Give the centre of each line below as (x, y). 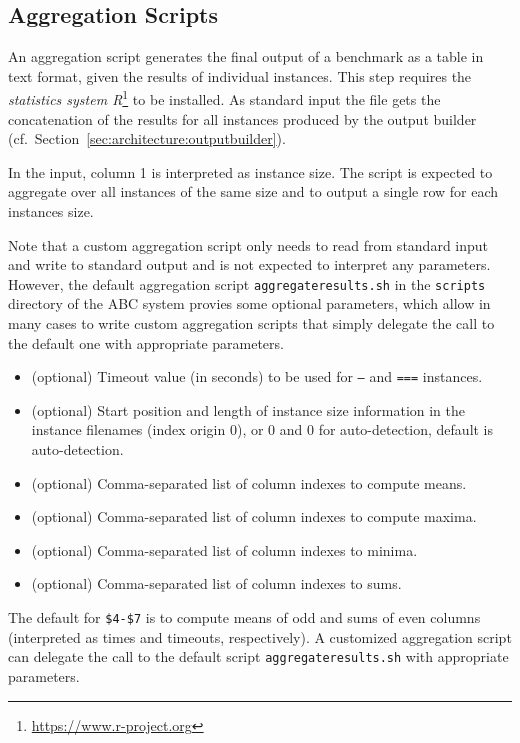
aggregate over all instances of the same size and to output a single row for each (253, 191)
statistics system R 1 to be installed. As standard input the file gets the (224, 98)
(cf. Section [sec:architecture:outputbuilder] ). (147, 138)
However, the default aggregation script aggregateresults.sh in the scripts (247, 283)
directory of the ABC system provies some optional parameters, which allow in (249, 303)
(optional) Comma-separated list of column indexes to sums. (216, 583)
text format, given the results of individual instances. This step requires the (240, 75)
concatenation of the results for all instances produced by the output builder (242, 118)
